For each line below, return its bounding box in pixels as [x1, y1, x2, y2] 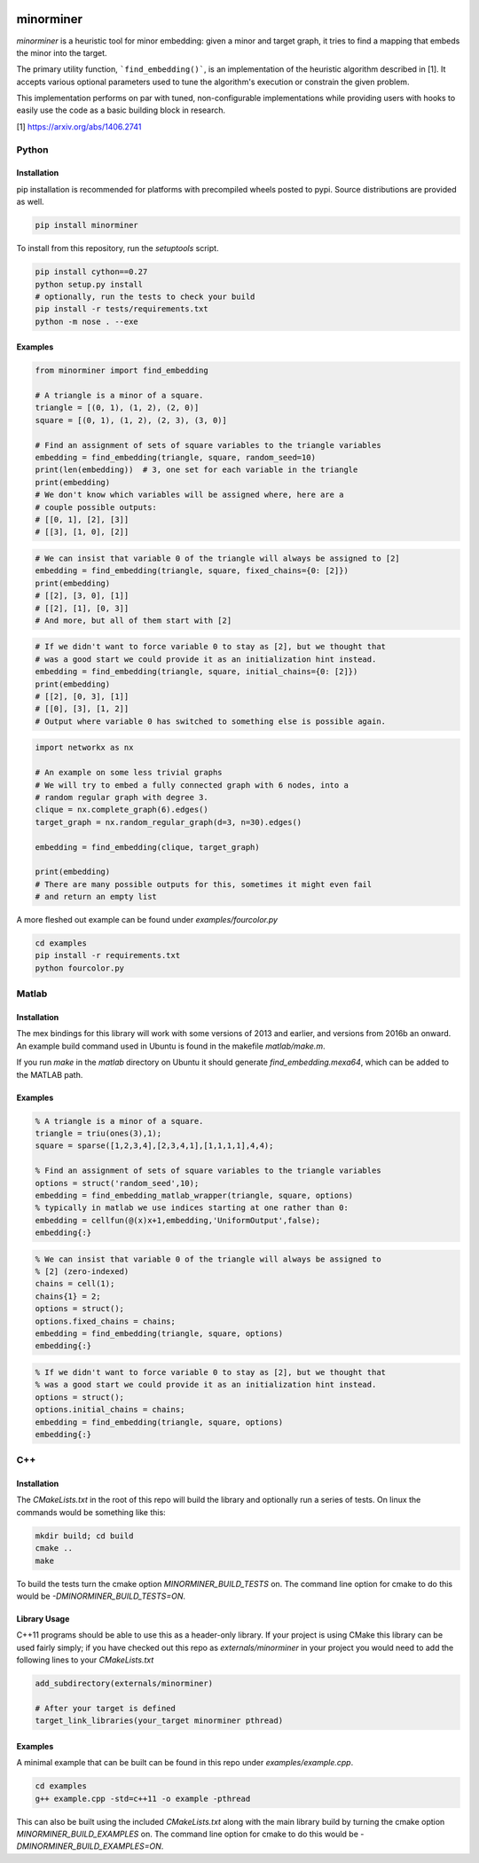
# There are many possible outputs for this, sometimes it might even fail [35, 879, 373, 889]
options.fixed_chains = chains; [35, 1316, 177, 1326]
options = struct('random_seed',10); [35, 1178, 200, 1188]
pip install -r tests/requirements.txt [35, 304, 208, 314]
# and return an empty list [35, 892, 157, 902]
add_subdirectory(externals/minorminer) [35, 1678, 213, 1689]
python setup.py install [35, 279, 144, 289]
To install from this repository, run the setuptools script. [16, 243, 219, 254]
